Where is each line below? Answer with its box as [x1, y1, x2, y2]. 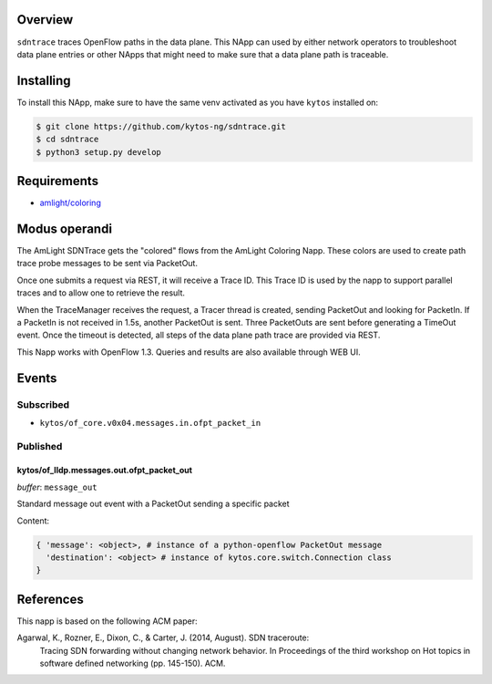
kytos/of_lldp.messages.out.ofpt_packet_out [16, 465, 193, 476]
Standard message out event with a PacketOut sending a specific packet [16, 498, 291, 510]
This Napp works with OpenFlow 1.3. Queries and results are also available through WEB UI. [16, 347, 362, 358]
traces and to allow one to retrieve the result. [16, 287, 186, 298]
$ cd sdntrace [36, 134, 99, 145]
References [16, 591, 84, 606]
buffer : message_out [16, 482, 97, 492]
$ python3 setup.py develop [36, 147, 161, 157]
